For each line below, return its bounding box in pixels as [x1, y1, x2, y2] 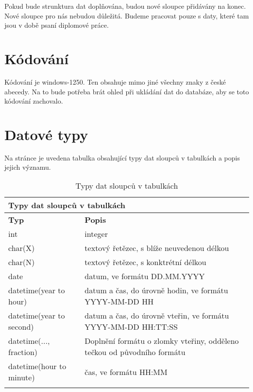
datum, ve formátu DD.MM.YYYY [84, 270, 205, 282]
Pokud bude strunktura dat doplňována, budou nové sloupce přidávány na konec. [4, 1, 246, 11]
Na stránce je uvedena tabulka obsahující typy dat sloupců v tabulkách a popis [4, 152, 240, 162]
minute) [8, 372, 35, 383]
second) [8, 321, 34, 332]
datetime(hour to [8, 360, 67, 372]
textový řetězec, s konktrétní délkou [84, 256, 206, 267]
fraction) [8, 346, 38, 357]
